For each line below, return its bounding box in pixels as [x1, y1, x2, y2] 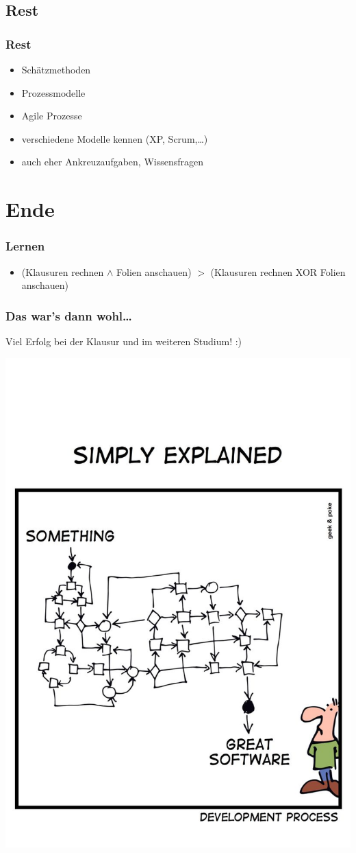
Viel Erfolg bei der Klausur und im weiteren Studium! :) [5, 334, 242, 348]
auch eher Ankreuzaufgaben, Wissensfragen [21, 154, 203, 169]
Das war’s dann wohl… [5, 307, 132, 324]
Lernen [5, 237, 45, 255]
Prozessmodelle [21, 85, 86, 100]
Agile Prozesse [21, 108, 82, 123]
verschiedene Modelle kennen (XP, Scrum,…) [21, 131, 208, 145]
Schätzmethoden [21, 62, 91, 76]
